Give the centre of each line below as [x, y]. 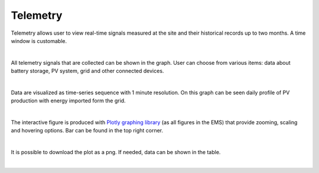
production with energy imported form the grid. [69, 101]
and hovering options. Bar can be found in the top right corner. [87, 131]
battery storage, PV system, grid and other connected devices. [87, 71]
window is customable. [39, 41]
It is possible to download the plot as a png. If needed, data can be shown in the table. [116, 152]
